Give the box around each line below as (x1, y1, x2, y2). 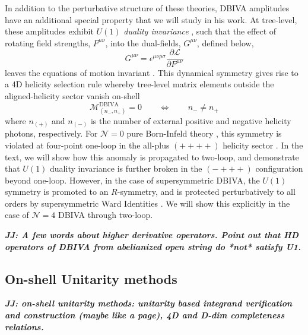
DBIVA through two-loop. (58, 208, 153, 221)
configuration (255, 162, 303, 175)
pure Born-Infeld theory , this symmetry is (126, 127, 282, 140)
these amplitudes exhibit (5, 25, 94, 37)
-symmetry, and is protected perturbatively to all (117, 185, 296, 198)
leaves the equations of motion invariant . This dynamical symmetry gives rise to (5, 66, 299, 78)
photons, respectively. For (5, 127, 98, 140)
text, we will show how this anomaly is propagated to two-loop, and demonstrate (5, 150, 299, 163)
